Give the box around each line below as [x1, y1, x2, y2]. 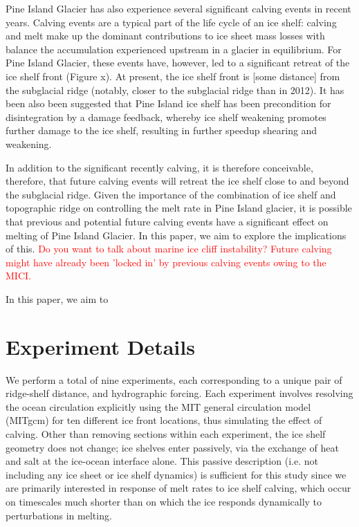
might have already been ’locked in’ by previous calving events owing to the [6, 255, 326, 269]
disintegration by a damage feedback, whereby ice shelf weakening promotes [6, 109, 326, 124]
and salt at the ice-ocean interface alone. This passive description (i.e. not [6, 454, 318, 468]
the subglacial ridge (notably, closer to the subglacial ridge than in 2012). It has [6, 82, 344, 97]
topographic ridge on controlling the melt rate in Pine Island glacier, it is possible [6, 201, 352, 215]
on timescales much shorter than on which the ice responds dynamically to [6, 494, 322, 508]
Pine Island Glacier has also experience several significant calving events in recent [6, 1, 351, 15]
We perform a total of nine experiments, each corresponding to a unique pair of [6, 372, 342, 387]
